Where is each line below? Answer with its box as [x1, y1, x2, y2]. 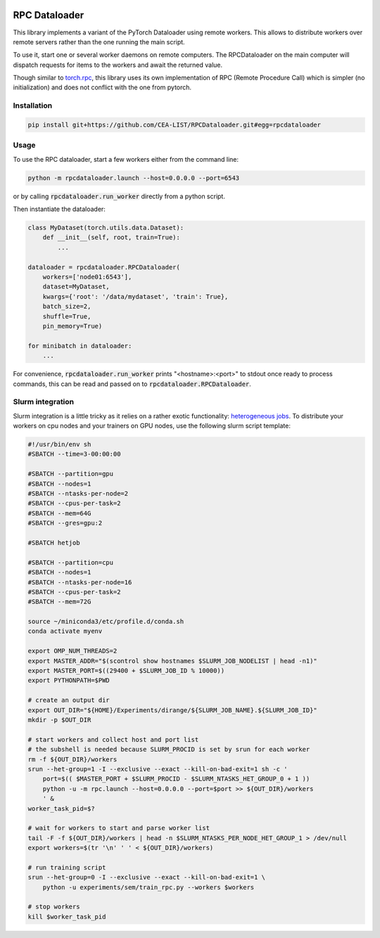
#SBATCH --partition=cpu [27, 558, 114, 566]
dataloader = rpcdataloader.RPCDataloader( [27, 263, 181, 271]
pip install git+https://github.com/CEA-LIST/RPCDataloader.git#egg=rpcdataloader [27, 121, 322, 129]
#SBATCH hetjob [27, 539, 80, 546]
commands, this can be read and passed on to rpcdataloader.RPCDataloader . [13, 380, 251, 388]
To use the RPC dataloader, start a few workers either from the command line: [13, 155, 239, 163]
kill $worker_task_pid [27, 913, 106, 920]
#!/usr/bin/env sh [27, 440, 91, 449]
